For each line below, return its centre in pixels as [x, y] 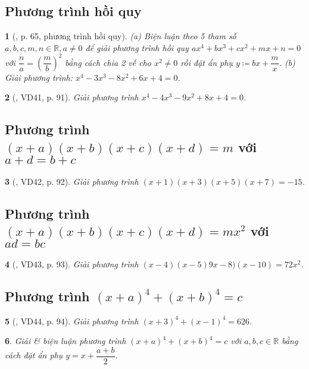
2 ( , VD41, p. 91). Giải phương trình [72, 97]
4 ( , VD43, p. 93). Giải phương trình [72, 264]
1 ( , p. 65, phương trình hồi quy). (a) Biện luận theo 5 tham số [121, 36]
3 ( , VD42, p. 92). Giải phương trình [72, 181]
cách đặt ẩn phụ [34, 355]
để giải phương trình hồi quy [137, 47]
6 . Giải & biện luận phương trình [65, 341]
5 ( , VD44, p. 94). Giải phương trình [72, 321]
